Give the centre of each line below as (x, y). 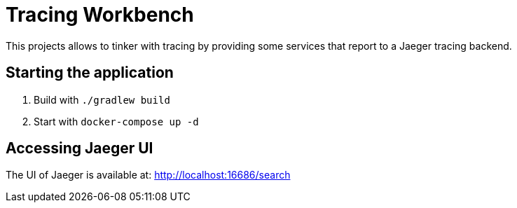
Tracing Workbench (100, 15)
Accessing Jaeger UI (80, 148)
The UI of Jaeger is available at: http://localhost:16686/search (148, 175)
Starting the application (90, 73)
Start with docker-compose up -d (116, 121)
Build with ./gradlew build (102, 99)
